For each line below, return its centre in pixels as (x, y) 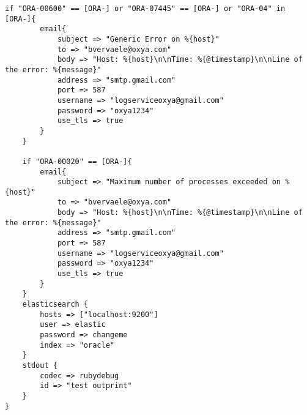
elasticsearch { (55, 305)
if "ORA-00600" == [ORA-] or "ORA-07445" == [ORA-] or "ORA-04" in (145, 9)
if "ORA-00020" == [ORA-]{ (77, 161)
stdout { (40, 365)
